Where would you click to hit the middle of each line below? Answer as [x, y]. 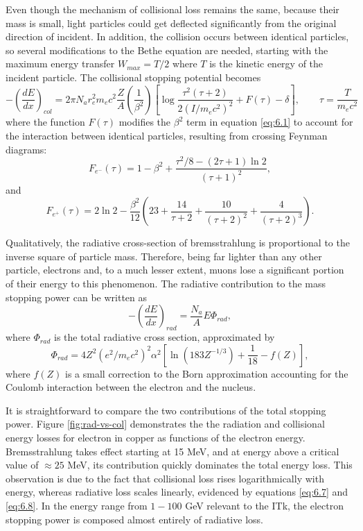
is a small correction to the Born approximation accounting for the [207, 373]
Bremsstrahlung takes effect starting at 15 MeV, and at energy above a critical [172, 451]
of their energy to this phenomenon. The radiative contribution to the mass [166, 284]
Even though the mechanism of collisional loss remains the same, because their [172, 9]
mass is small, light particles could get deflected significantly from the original [171, 23]
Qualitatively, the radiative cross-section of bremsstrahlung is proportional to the [178, 243]
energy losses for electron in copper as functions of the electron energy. [156, 438]
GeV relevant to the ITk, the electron [264, 505]
